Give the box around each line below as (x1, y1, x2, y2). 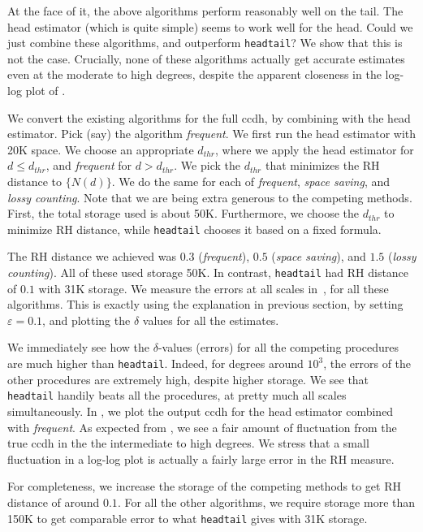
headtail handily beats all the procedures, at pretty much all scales (7, 387, 347, 404)
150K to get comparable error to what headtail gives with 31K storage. (7, 509, 368, 526)
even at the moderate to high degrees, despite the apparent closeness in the (7, 66, 382, 83)
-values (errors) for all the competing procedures (158, 339, 399, 356)
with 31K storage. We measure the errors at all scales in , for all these (38, 279, 389, 296)
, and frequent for (45, 157, 132, 174)
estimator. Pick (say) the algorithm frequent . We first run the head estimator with (7, 125, 417, 142)
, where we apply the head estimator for (215, 141, 414, 158)
